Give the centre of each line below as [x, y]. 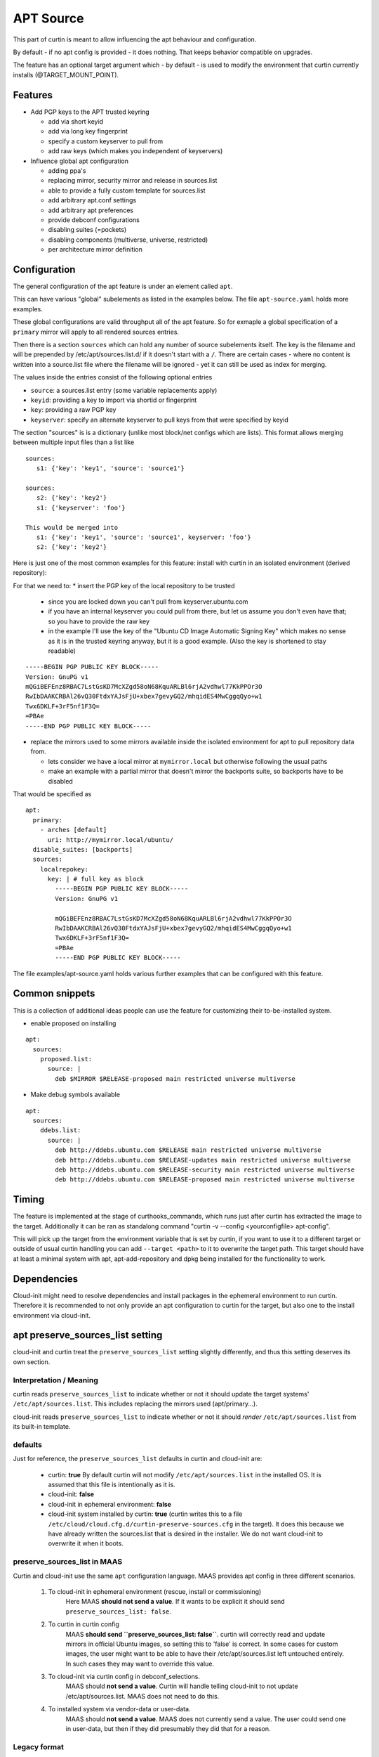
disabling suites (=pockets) [87, 230]
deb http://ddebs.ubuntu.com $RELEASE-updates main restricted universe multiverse [203, 1160]
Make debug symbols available [75, 1095]
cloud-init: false [71, 1494]
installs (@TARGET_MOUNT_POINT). [66, 74]
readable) [62, 651]
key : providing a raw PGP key [73, 410]
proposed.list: [66, 1059]
